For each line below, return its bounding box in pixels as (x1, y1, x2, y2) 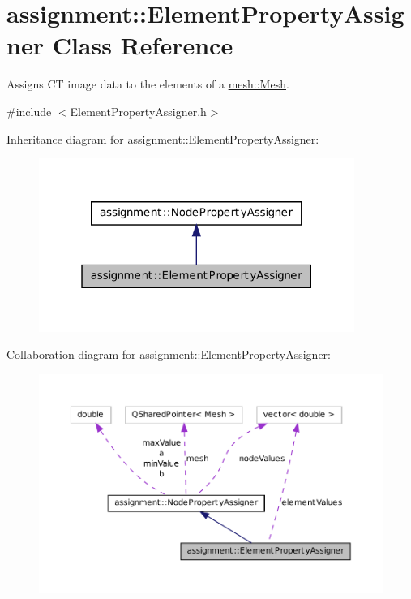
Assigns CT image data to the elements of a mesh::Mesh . (6, 75, 289, 93)
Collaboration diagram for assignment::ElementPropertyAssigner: (6, 346, 331, 363)
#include (6, 102, 52, 119)
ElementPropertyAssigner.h (70, 102, 207, 119)
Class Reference (52, 28, 233, 62)
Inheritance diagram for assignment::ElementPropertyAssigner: (6, 130, 319, 147)
